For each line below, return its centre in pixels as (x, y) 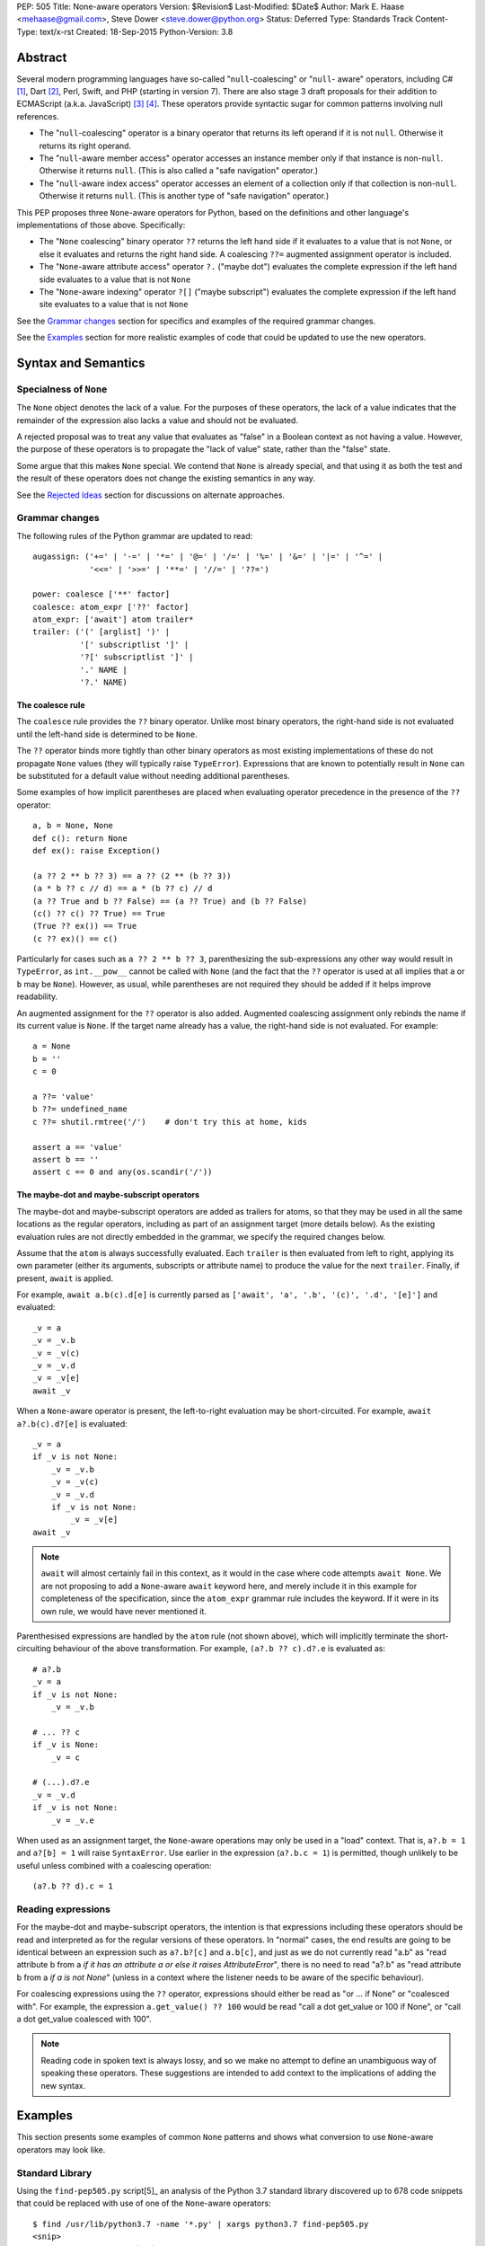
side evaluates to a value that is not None (115, 279)
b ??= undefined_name (80, 1109)
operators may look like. (61, 2149)
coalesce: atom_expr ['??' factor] (111, 607)
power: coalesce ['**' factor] (101, 594)
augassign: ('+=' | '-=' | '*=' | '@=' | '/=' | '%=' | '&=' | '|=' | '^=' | (208, 557)
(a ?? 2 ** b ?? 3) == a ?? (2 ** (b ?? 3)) (132, 875)
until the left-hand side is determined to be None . (107, 734)
